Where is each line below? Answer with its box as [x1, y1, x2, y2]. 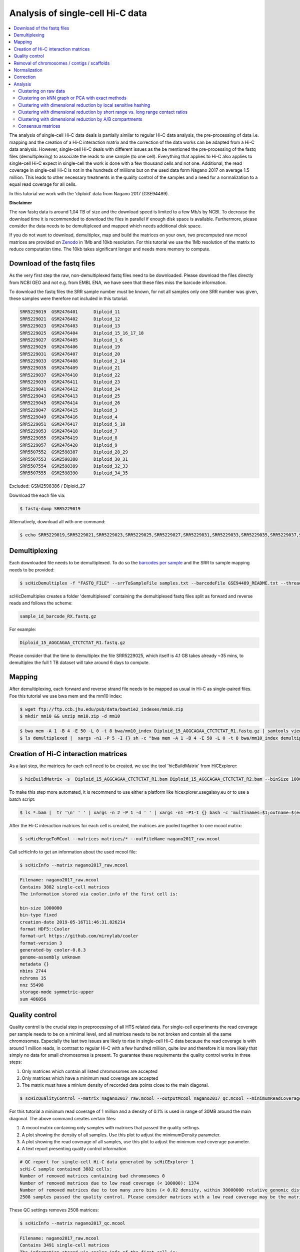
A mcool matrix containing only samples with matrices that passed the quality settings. [21, 1125, 200, 1131]
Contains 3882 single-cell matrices [19, 884, 110, 890]
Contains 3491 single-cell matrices [19, 1242, 110, 1248]
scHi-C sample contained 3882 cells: [19, 1166, 112, 1172]
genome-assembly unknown [19, 954, 81, 960]
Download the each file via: [9, 492, 65, 498]
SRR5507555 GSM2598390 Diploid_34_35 [19, 470, 128, 476]
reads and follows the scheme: [9, 600, 72, 606]
